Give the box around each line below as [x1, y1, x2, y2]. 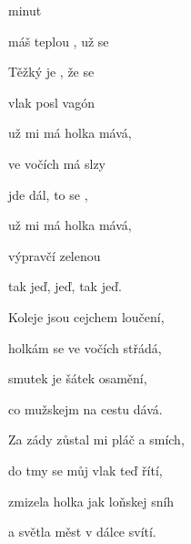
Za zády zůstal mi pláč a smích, [8, 430, 185, 449]
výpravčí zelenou [8, 246, 101, 265]
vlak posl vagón [8, 92, 95, 111]
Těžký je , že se [8, 62, 95, 81]
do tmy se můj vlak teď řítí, [8, 460, 163, 479]
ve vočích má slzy [8, 153, 106, 173]
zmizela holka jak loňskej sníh [8, 491, 175, 510]
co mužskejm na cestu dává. [8, 399, 163, 418]
